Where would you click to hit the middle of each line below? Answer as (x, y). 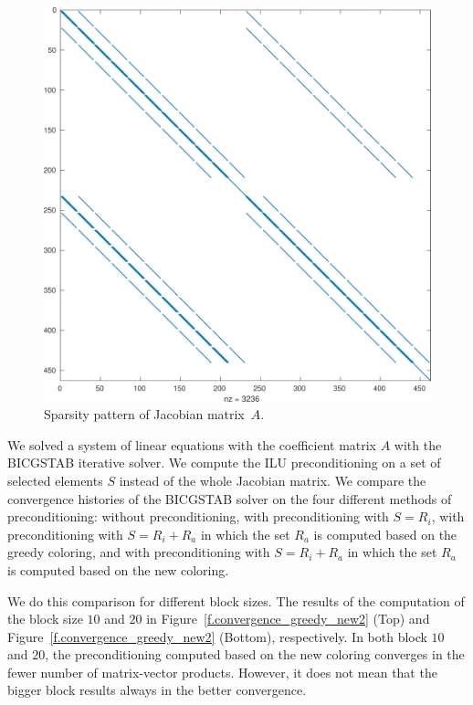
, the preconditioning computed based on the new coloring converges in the (255, 654)
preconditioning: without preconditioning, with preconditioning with (198, 516)
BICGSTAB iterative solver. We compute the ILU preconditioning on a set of (224, 463)
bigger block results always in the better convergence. (157, 690)
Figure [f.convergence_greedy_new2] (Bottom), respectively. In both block (217, 636)
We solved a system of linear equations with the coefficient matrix (192, 444)
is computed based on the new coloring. (118, 569)
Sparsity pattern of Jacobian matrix (144, 414)
